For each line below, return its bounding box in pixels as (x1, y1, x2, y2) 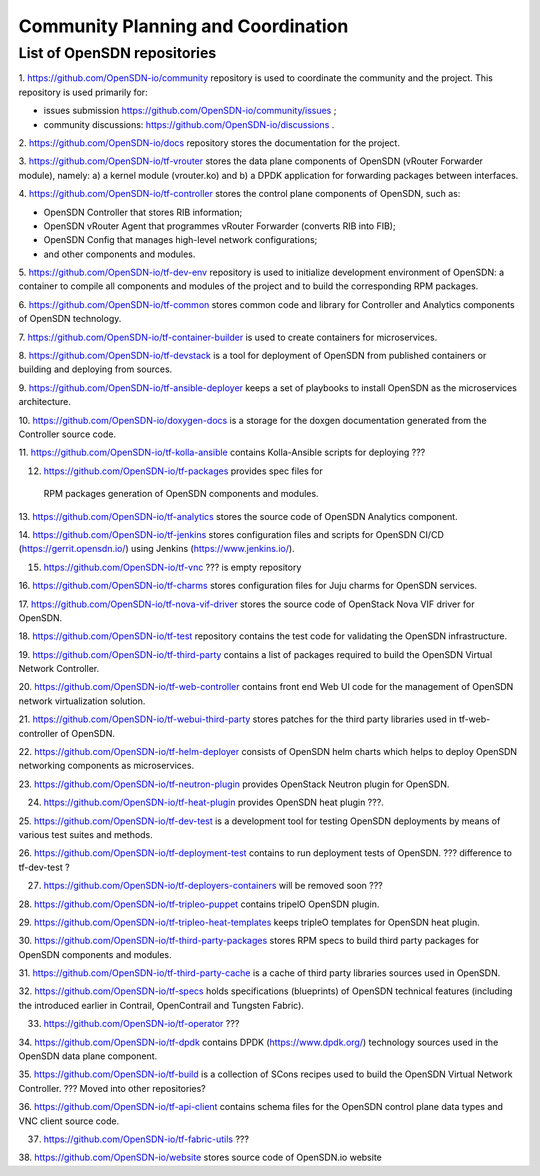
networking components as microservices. (18, 760, 195, 772)
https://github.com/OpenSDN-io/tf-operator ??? (43, 1018, 240, 1030)
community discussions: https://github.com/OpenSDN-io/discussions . (43, 118, 335, 130)
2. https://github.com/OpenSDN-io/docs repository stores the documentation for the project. (18, 136, 400, 149)
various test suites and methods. (18, 828, 154, 840)
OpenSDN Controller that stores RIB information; (43, 206, 243, 218)
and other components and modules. (43, 248, 196, 260)
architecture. (18, 396, 72, 408)
